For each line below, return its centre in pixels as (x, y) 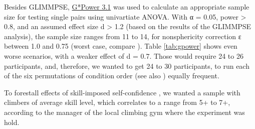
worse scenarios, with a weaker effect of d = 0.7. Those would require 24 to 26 (124, 55)
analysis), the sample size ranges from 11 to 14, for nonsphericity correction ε (123, 36)
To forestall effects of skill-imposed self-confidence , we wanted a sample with (122, 92)
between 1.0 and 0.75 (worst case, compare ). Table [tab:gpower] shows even (121, 46)
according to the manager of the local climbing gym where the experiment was (124, 112)
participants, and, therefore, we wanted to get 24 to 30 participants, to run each (127, 66)
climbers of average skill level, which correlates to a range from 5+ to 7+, (117, 102)
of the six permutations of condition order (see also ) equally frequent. (112, 76)
